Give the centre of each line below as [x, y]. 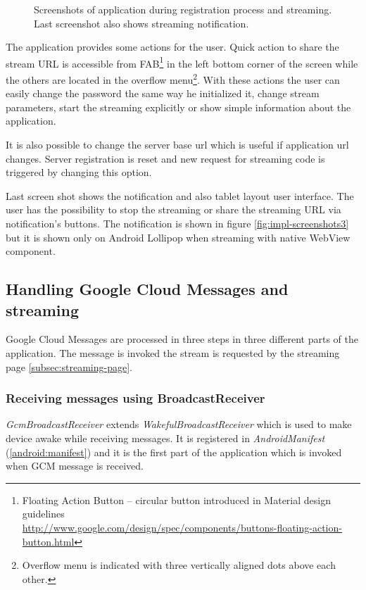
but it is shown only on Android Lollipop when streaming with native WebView [178, 237]
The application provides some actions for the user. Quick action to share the [172, 47]
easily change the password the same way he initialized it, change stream [163, 93]
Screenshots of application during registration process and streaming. [183, 9]
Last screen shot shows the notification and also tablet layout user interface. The [180, 195]
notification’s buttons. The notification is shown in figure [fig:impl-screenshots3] [177, 224]
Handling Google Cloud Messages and [147, 289]
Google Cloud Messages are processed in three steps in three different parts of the [182, 339]
